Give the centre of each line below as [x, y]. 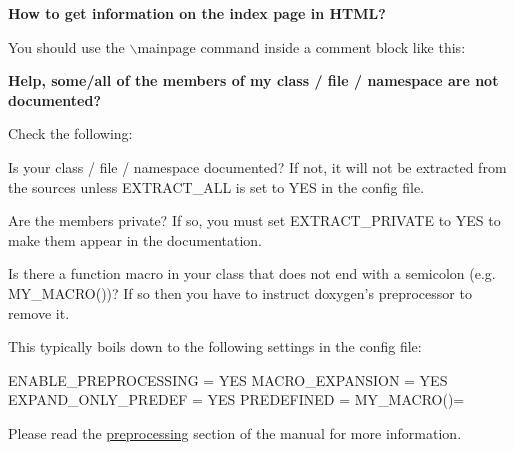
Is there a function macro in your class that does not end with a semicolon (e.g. [252, 273]
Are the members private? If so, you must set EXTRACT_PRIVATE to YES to [254, 220]
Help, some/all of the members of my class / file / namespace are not [253, 80]
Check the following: [70, 133]
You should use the [66, 46]
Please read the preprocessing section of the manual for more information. [235, 432]
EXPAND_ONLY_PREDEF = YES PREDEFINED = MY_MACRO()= [236, 399]
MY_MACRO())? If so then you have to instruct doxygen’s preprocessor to [240, 292]
